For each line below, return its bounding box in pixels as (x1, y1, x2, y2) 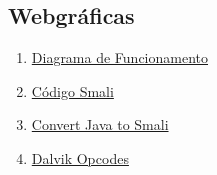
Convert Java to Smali (31, 114, 169, 135)
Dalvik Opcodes (31, 147, 129, 168)
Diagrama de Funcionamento (31, 47, 209, 68)
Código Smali (31, 80, 114, 101)
